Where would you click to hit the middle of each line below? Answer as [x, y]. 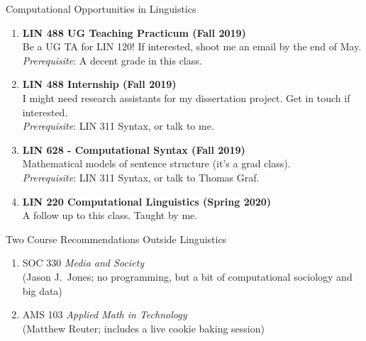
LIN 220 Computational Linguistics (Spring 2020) [147, 201]
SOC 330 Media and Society [83, 263]
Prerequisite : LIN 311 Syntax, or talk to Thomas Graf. [141, 177]
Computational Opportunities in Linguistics [101, 9]
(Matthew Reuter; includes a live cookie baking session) [143, 328]
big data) [42, 290]
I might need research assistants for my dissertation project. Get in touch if [186, 97]
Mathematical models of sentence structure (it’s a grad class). [156, 163]
